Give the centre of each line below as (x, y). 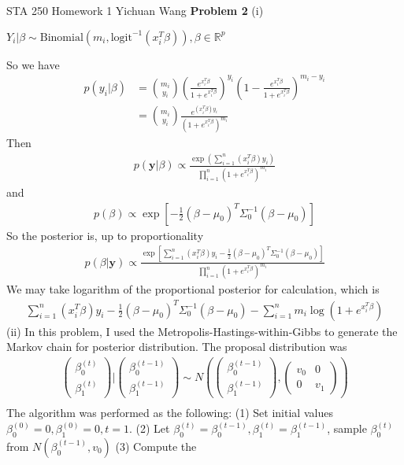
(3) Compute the (156, 446)
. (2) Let (150, 428)
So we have (33, 64)
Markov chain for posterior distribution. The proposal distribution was (177, 347)
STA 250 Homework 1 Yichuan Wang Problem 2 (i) (135, 10)
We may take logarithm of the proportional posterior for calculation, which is (193, 289)
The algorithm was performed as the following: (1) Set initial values (170, 413)
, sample (347, 428)
